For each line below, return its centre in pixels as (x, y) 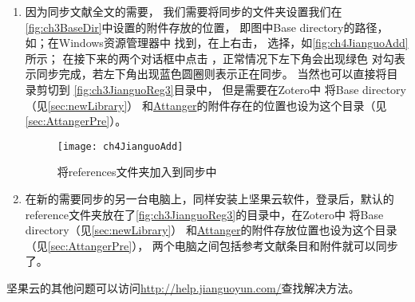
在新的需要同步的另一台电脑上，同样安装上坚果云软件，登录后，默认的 (209, 198)
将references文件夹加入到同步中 (137, 172)
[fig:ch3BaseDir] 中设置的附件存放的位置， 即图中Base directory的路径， (207, 27)
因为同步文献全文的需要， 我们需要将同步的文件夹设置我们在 (184, 11)
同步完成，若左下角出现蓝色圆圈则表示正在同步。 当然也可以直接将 (211, 74)
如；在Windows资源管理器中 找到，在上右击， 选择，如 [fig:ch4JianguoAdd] (217, 43)
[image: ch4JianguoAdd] (120, 146)
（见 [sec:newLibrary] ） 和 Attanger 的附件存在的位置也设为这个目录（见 (206, 105)
